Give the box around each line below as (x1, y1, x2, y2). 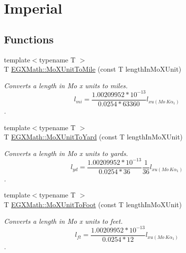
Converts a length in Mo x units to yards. (4, 148, 128, 158)
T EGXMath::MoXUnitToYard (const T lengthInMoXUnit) (4, 132, 183, 142)
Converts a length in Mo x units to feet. (4, 215, 123, 226)
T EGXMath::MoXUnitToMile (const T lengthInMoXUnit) (4, 64, 182, 74)
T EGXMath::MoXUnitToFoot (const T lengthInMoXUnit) (4, 199, 182, 210)
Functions (4, 31, 54, 46)
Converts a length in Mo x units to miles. (4, 80, 128, 90)
